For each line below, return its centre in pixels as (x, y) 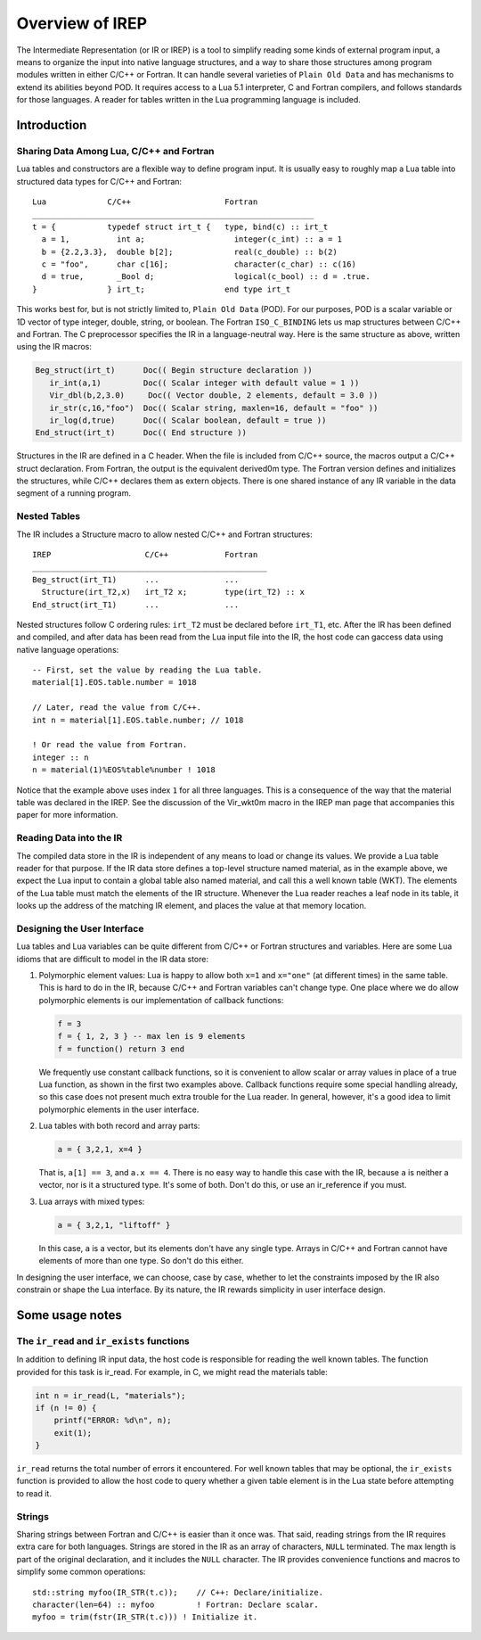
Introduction (52, 125)
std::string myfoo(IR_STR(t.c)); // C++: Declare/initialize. (178, 1592)
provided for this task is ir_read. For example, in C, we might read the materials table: (172, 1372)
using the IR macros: (54, 347)
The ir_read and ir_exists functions (103, 1340)
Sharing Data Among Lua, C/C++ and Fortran (115, 151)
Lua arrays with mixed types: (92, 1201)
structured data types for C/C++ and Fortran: (99, 181)
